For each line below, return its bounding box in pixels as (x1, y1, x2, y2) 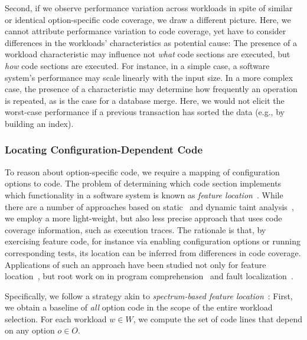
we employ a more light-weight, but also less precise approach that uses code (5, 212, 282, 224)
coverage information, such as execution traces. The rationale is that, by (5, 223, 266, 236)
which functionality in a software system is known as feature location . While (5, 188, 283, 201)
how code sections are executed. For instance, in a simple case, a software (5, 59, 270, 71)
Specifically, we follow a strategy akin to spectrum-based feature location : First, (5, 289, 293, 302)
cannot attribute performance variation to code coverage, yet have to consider (5, 25, 286, 37)
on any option (5, 324, 55, 336)
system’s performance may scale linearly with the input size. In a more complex (5, 71, 293, 83)
